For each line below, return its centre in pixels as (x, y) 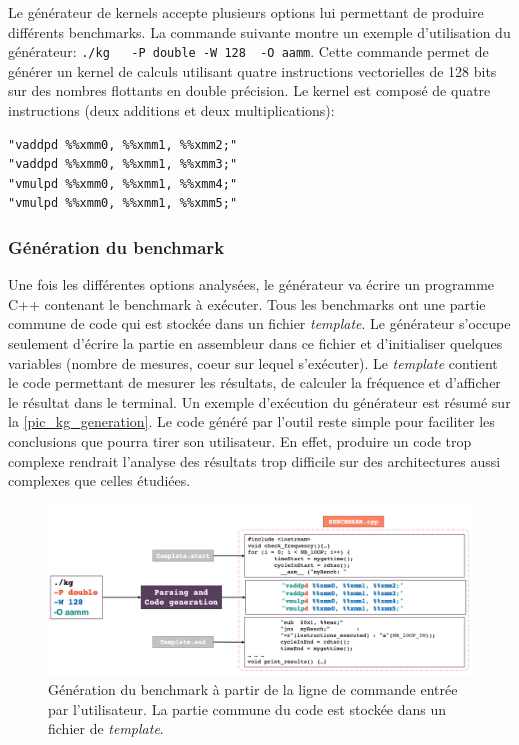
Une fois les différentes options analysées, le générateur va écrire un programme (251, 284)
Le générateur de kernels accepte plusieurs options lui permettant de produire (246, 12)
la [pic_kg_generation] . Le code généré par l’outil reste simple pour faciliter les (251, 421)
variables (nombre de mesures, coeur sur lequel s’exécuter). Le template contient (253, 362)
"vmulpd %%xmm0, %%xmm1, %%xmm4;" (123, 183)
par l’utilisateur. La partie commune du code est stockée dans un (247, 708)
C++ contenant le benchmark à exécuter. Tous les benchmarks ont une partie (247, 303)
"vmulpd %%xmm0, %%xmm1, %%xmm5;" (123, 203)
